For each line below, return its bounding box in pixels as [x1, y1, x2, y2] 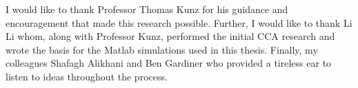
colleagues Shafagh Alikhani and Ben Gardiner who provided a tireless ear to [6, 56, 332, 70]
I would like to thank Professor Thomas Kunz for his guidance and [6, 2, 288, 16]
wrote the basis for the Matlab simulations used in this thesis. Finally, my [6, 42, 318, 56]
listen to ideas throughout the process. [6, 69, 168, 83]
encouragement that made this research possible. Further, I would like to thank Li [6, 15, 352, 30]
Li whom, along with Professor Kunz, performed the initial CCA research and [6, 29, 335, 43]
